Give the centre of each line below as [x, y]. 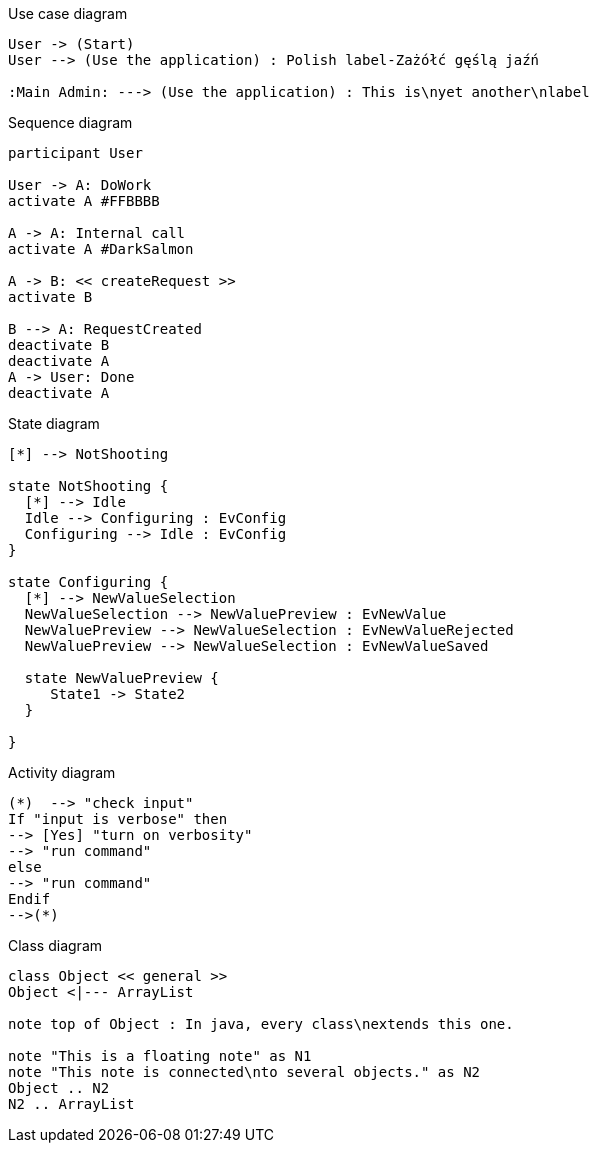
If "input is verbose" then [118, 819]
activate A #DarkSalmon [101, 249]
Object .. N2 [59, 1088]
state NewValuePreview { [121, 678]
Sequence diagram [70, 122]
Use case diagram [68, 13]
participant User [75, 153]
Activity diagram [62, 772]
